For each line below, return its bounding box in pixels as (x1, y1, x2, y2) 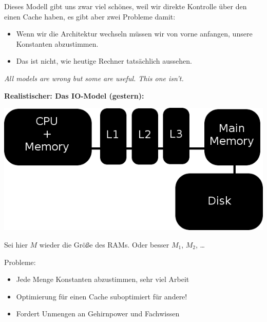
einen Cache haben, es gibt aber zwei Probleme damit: (4, 11, 176, 22)
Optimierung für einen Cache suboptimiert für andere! (16, 291, 187, 301)
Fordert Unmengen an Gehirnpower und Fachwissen (16, 308, 180, 319)
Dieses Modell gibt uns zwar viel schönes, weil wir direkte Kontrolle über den (4, 1, 247, 11)
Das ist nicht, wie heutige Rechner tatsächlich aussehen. (16, 55, 193, 66)
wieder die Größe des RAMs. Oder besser (39, 239, 169, 250)
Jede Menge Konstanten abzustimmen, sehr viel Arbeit (16, 274, 189, 285)
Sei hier (4, 239, 28, 250)
